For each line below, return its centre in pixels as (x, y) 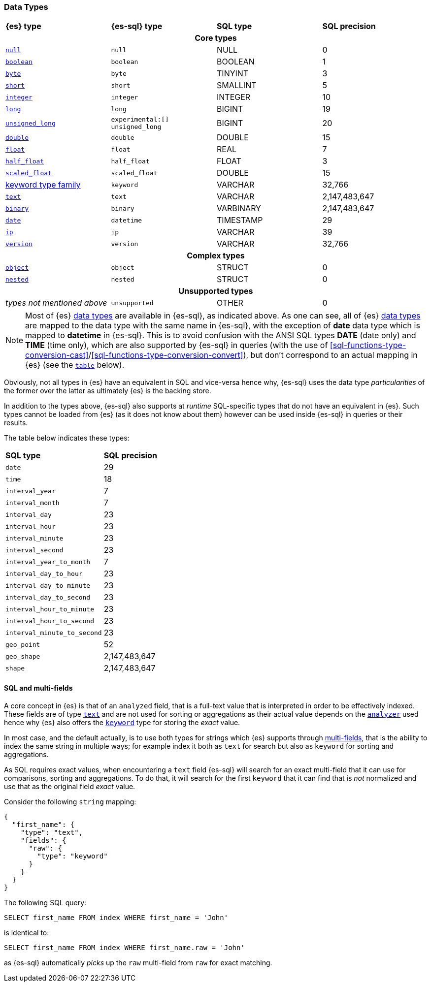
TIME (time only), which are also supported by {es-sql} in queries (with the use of (177, 345)
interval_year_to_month (48, 562)
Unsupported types (216, 291)
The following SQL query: (45, 902)
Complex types (216, 256)
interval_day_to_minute (48, 585)
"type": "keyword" (72, 856)
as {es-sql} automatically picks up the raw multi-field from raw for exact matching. (138, 962)
